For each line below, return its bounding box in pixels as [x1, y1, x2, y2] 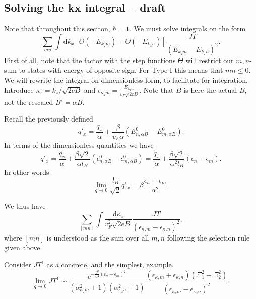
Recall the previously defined [4, 113, 93, 124]
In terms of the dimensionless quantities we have [4, 140, 154, 150]
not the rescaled [4, 96, 53, 107]
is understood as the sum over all [46, 232, 149, 243]
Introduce [4, 84, 34, 95]
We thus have [4, 201, 46, 211]
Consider [4, 259, 31, 270]
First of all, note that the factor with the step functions [4, 54, 176, 65]
